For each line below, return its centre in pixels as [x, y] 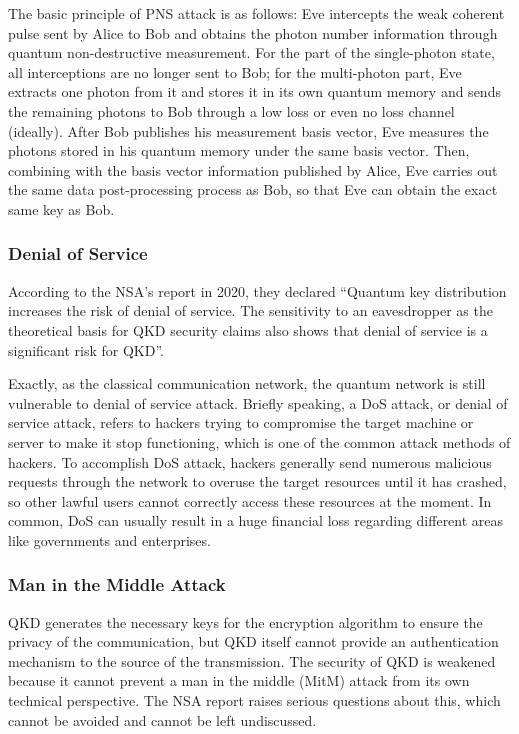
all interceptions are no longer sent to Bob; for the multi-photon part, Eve [235, 71]
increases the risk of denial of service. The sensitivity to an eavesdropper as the [250, 310]
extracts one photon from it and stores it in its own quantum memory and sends [254, 91]
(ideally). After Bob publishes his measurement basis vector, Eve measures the [248, 130]
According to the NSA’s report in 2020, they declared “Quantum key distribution [257, 290]
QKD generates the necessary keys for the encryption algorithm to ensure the [245, 621]
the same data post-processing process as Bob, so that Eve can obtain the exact [253, 189]
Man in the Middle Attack [117, 584]
